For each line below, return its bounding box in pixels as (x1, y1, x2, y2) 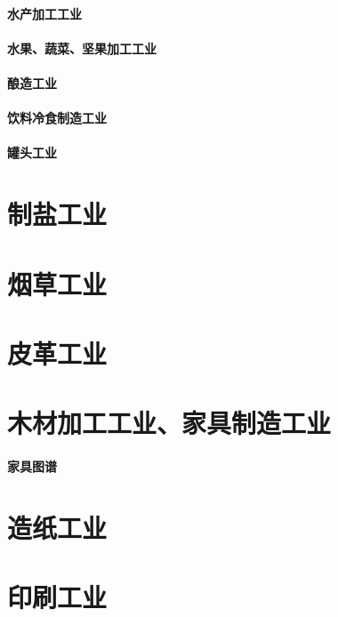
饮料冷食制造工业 (7, 108, 107, 127)
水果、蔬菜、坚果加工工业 (7, 38, 157, 57)
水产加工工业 (7, 4, 82, 22)
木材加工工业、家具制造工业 (7, 405, 332, 441)
